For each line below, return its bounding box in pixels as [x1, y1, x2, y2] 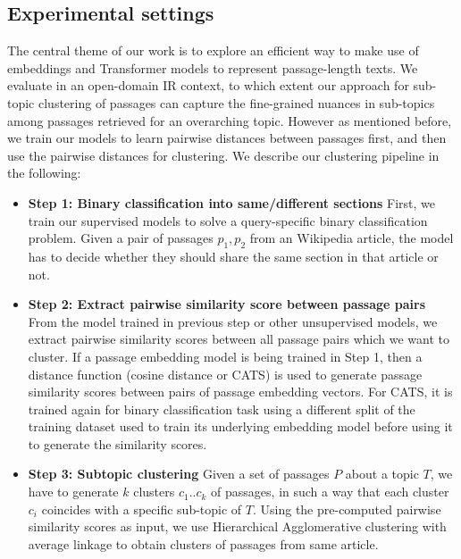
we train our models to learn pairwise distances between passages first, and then [7, 129, 447, 147]
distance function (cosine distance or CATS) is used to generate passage [28, 364, 423, 383]
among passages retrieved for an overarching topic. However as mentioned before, [7, 111, 452, 129]
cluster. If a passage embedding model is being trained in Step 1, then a [28, 346, 423, 365]
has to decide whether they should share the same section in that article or [28, 246, 439, 265]
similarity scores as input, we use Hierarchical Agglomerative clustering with [28, 517, 447, 536]
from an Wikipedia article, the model [249, 229, 454, 247]
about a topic [345, 464, 419, 483]
